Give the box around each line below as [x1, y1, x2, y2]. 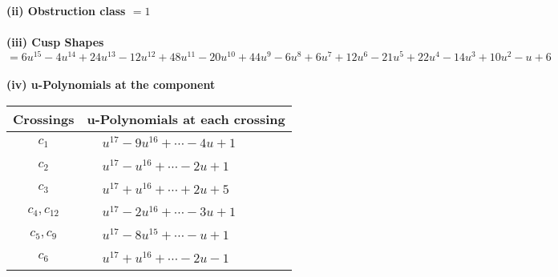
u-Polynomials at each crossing [87, 110, 285, 129]
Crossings [13, 110, 75, 129]
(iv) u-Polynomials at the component [6, 76, 216, 93]
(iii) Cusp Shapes [6, 34, 104, 50]
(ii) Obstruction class [6, 2, 126, 18]
